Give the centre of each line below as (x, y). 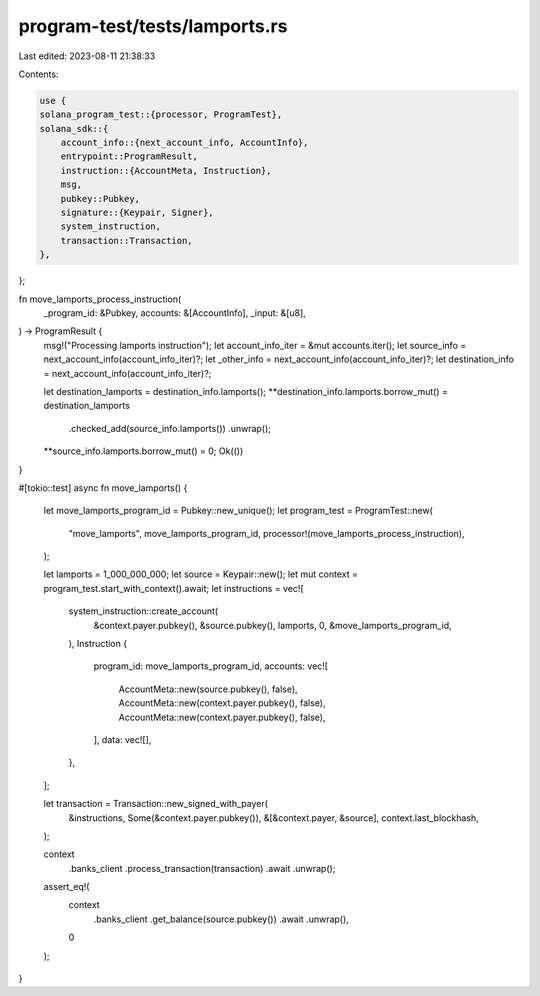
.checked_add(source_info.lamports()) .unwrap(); (170, 428)
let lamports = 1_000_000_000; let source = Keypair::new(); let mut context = (201, 574)
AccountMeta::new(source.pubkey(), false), (208, 689)
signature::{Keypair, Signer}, (137, 213)
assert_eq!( (66, 887)
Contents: (38, 74)
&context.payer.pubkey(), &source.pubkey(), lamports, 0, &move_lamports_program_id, (272, 625)
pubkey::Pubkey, (100, 198)
